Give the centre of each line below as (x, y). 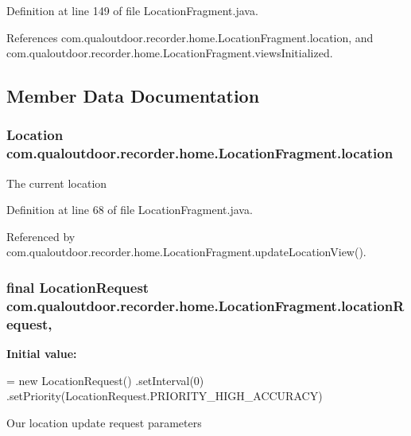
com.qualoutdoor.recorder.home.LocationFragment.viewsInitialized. (170, 53)
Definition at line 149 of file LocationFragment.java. (132, 10)
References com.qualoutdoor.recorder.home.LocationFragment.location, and (190, 37)
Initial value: (42, 354)
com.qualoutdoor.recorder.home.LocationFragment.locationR (205, 305)
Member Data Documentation (133, 96)
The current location (57, 183)
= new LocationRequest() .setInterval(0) (105, 380)
